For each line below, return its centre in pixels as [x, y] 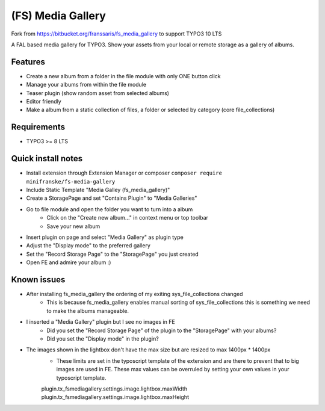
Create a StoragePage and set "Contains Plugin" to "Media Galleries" [112, 198]
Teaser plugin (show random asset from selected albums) [98, 93]
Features [28, 62]
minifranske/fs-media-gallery [71, 181]
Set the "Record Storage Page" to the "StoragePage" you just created [112, 254]
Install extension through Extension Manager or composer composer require [124, 173]
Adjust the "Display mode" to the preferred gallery [88, 246]
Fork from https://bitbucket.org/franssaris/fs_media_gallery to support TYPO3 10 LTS [116, 34]
